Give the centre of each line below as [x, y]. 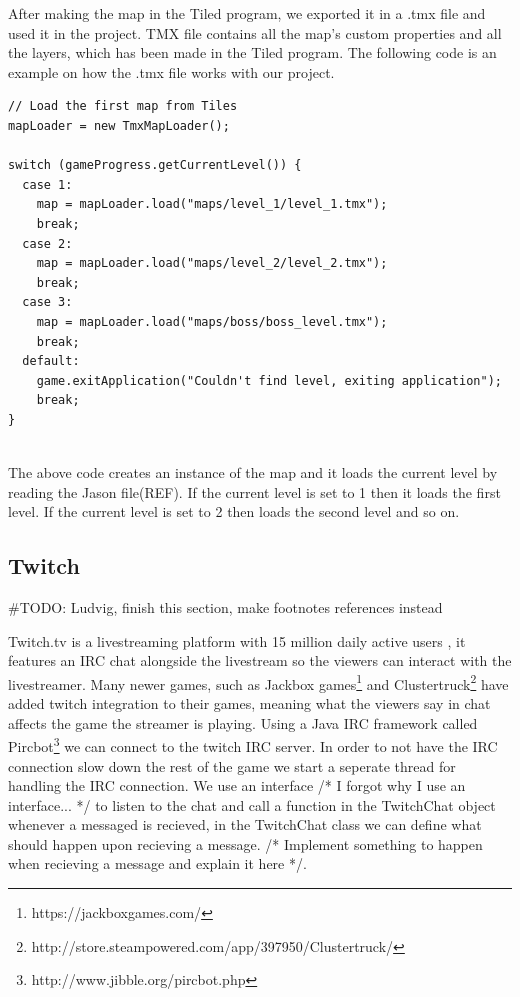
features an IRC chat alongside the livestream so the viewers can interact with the [260, 660]
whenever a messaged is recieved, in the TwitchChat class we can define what [245, 824]
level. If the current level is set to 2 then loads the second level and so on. [234, 511]
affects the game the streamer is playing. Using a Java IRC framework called [243, 722]
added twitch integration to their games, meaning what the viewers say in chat [249, 703]
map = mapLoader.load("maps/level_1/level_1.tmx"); [212, 204]
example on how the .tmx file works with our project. [171, 71]
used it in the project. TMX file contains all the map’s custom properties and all [255, 32]
